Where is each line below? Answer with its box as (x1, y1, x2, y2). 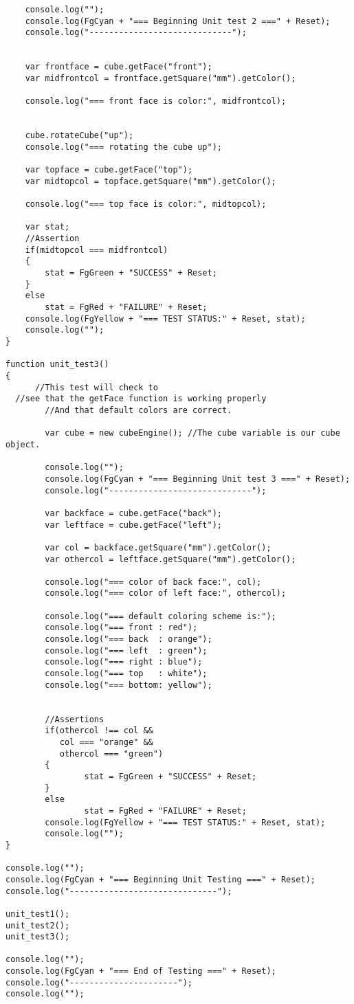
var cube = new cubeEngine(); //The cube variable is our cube (45, 428, 340, 438)
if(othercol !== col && (45, 726, 153, 736)
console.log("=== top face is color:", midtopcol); (25, 199, 267, 210)
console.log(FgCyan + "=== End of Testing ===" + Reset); (5, 966, 276, 977)
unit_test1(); (5, 908, 70, 919)
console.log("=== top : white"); (45, 669, 208, 679)
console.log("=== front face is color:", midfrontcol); (25, 96, 287, 107)
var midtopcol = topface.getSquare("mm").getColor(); (25, 176, 276, 186)
